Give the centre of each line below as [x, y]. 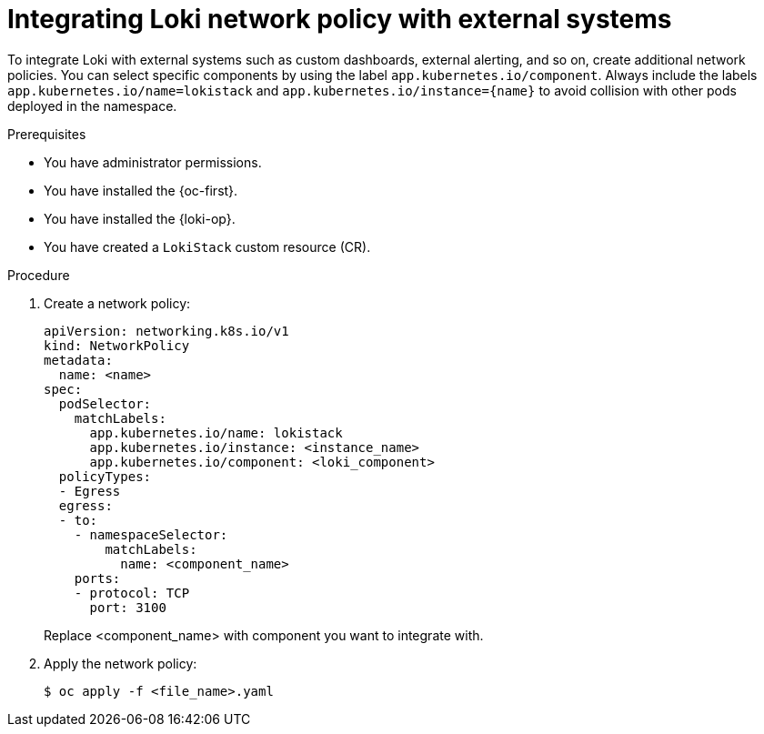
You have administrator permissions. [153, 162]
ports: [97, 578]
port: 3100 [128, 607]
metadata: [78, 360]
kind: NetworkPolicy [117, 345]
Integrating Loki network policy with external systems [340, 19]
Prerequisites [47, 134]
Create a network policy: [117, 303]
